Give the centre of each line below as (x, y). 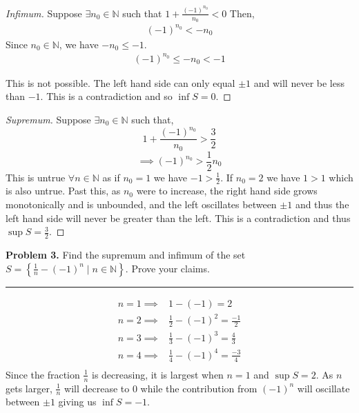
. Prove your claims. (167, 268)
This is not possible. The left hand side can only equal (120, 82)
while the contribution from (199, 388)
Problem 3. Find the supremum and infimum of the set (126, 255)
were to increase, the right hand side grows (227, 191)
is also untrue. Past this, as (63, 191)
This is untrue (36, 177)
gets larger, (29, 388)
